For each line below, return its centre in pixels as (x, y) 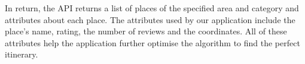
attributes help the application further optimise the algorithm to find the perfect (152, 42)
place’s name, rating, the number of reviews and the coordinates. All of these (146, 31)
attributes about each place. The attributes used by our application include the (150, 19)
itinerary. (22, 54)
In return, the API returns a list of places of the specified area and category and (152, 8)
